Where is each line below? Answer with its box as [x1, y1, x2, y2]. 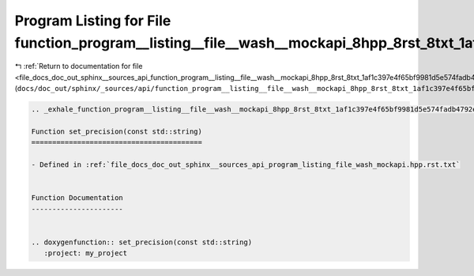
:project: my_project [43, 249, 128, 258]
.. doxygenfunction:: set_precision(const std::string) [31, 237, 253, 247]
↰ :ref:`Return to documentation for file [14, 62, 143, 71]
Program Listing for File [14, 12, 171, 29]
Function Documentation [31, 194, 124, 202]
